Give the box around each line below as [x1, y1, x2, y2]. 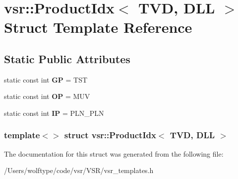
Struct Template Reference [4, 17, 192, 37]
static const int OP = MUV [4, 91, 90, 101]
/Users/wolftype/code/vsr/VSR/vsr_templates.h [4, 165, 154, 176]
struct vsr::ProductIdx [64, 129, 156, 141]
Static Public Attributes [4, 51, 130, 66]
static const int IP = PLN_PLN [4, 107, 104, 118]
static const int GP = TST [4, 74, 88, 85]
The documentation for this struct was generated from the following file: [4, 148, 224, 159]
